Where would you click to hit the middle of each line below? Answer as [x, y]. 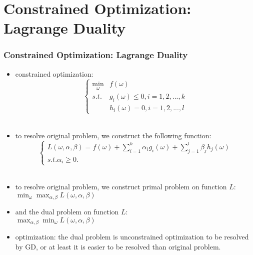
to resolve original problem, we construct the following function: [113, 135]
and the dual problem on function [67, 212]
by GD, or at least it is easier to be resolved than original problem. [118, 246]
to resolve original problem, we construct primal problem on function [121, 187]
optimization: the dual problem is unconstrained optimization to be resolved [132, 237]
